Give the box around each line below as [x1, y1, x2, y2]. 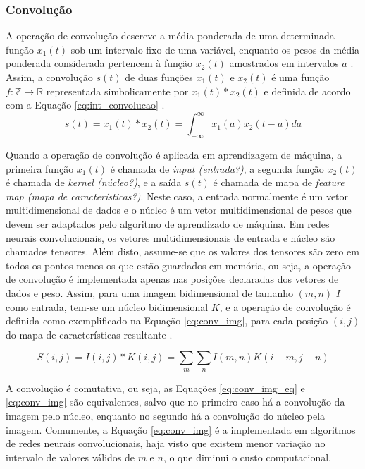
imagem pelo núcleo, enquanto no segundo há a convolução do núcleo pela [6, 408, 326, 422]
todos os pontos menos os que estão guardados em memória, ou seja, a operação [6, 257, 351, 272]
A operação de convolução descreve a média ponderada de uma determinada [6, 28, 335, 43]
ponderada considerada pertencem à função [6, 56, 193, 71]
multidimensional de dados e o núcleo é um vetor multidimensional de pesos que [6, 202, 352, 217]
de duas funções [125, 70, 193, 84]
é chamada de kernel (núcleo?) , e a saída [6, 175, 182, 190]
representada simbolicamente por [46, 83, 189, 98]
